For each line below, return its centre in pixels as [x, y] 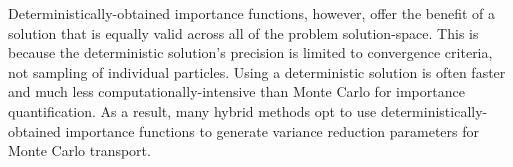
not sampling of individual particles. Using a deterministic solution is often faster [257, 71]
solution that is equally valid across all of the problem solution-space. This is [243, 32]
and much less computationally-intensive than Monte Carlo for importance [236, 91]
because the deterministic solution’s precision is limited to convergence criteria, [250, 52]
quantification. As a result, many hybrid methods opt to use [192, 110]
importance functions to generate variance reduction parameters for [272, 130]
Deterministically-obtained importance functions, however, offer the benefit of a [252, 13]
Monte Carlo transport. [79, 150]
